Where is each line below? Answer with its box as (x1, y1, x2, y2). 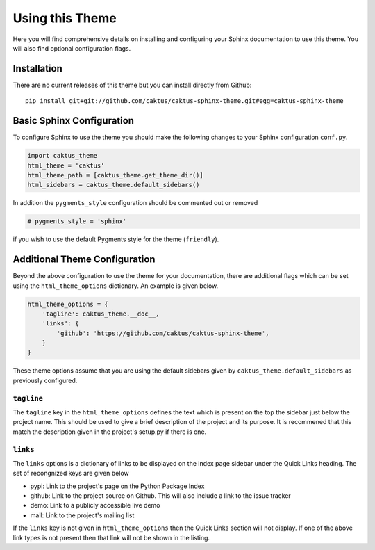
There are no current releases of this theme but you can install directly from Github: (12, 81, 252, 89)
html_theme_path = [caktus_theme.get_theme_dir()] (27, 171, 204, 179)
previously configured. (12, 376, 78, 385)
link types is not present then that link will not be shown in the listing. (12, 533, 210, 542)
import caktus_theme (27, 152, 97, 160)
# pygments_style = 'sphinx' (27, 218, 127, 225)
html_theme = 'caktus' (27, 161, 105, 170)
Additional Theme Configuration (12, 254, 156, 266)
